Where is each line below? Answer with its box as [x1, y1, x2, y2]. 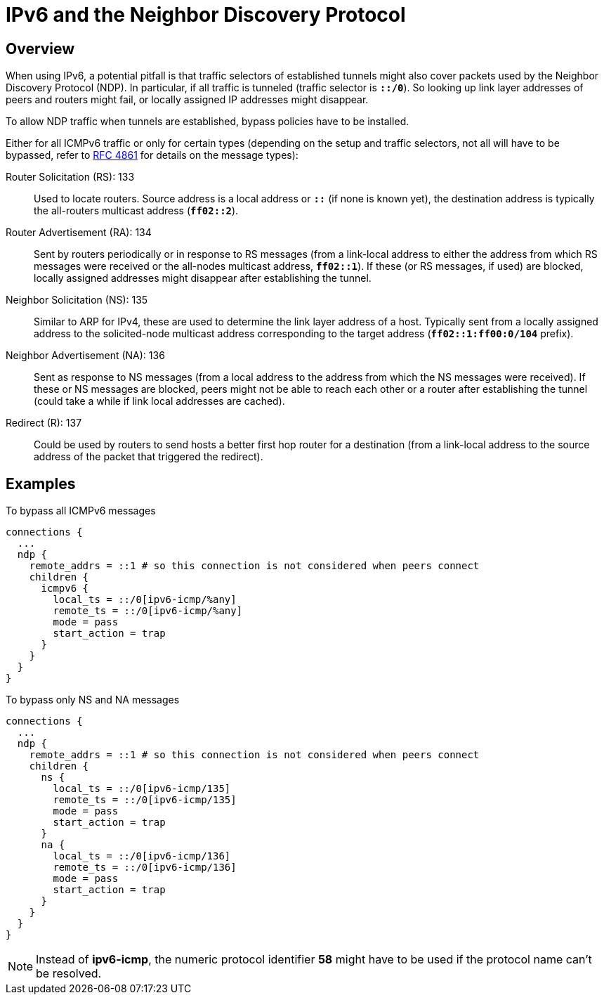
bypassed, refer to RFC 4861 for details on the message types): [6, 149, 298, 162]
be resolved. [36, 966, 102, 981]
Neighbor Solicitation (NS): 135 [6, 294, 148, 306]
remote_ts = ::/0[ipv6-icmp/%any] [53, 605, 243, 617]
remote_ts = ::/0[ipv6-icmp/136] [53, 862, 237, 874]
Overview [6, 39, 75, 58]
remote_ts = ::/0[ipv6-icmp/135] [53, 794, 237, 806]
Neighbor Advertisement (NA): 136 [6, 349, 165, 362]
